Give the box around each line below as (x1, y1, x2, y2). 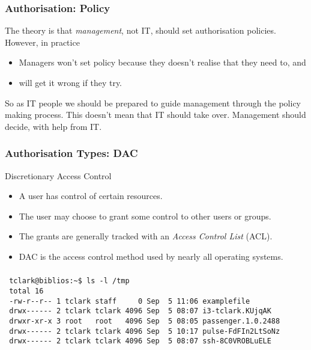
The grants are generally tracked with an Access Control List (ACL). (19, 230, 273, 242)
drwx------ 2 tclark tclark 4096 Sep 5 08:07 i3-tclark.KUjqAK (9, 307, 271, 316)
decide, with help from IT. (5, 120, 102, 132)
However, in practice (5, 35, 80, 48)
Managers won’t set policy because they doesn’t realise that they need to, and (19, 56, 306, 69)
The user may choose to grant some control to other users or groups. (19, 209, 271, 222)
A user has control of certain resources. (19, 189, 163, 202)
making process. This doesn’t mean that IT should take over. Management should (5, 108, 306, 121)
